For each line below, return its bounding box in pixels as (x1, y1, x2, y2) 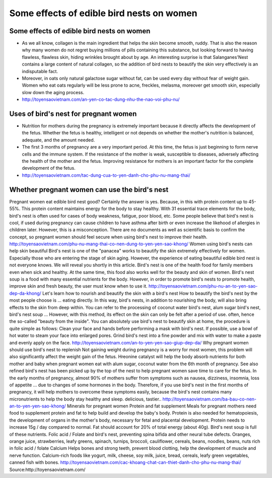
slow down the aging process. (22, 89, 85, 95)
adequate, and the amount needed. (22, 136, 95, 143)
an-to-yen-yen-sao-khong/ (9, 403, 66, 409)
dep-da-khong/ (9, 290, 41, 296)
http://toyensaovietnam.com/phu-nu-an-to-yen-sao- (149, 283, 258, 289)
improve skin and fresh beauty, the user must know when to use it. (9, 283, 148, 289)
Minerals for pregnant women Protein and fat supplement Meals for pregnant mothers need (67, 403, 257, 409)
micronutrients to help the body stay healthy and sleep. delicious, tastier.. (9, 396, 162, 402)
